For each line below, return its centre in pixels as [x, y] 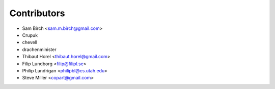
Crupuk [30, 35]
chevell [30, 42]
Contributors [37, 13]
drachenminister [39, 49]
